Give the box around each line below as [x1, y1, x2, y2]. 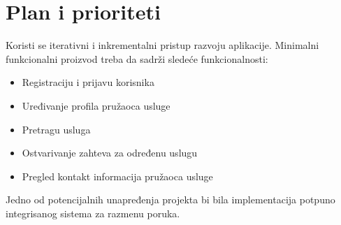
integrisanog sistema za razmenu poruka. [6, 205, 180, 220]
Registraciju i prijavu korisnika [22, 75, 154, 89]
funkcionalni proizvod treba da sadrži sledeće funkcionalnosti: [6, 51, 268, 66]
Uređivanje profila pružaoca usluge [22, 98, 170, 112]
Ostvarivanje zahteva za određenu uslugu [22, 145, 198, 160]
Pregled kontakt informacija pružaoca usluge [22, 168, 213, 183]
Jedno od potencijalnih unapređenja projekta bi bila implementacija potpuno [6, 192, 335, 207]
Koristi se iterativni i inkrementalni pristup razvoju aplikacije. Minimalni [6, 38, 319, 52]
